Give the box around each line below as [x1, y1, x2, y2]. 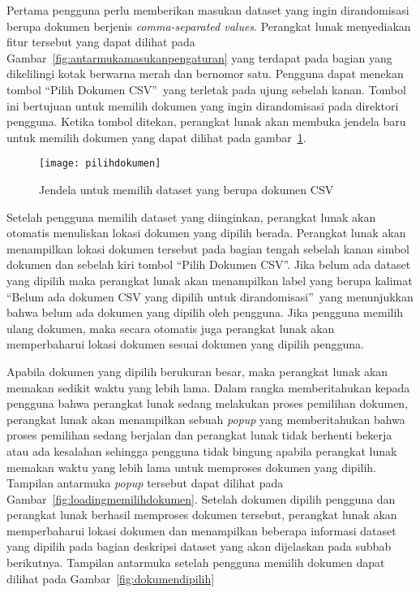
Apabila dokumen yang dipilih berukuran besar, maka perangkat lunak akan [6, 362, 388, 379]
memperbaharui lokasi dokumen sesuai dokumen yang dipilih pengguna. [6, 335, 364, 353]
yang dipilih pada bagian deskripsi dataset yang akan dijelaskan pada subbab [6, 538, 392, 555]
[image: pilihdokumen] [39, 158, 161, 170]
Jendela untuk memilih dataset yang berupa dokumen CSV [39, 181, 334, 197]
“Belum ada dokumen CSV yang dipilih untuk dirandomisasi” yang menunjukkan [6, 288, 414, 305]
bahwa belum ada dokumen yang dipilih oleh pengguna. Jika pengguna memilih [6, 304, 404, 321]
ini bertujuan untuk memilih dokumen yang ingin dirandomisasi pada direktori [6, 97, 399, 114]
